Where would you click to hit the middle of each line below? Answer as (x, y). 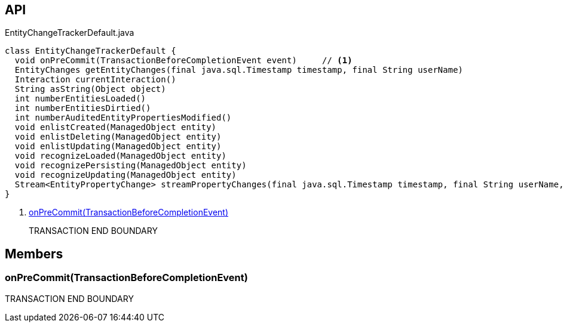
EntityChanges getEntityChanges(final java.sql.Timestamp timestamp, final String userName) (239, 70)
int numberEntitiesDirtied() (83, 108)
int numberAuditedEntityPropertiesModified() (123, 118)
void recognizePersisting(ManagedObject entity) (131, 166)
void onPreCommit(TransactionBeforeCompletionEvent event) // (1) (183, 61)
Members (34, 254)
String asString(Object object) (90, 89)
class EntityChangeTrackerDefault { (91, 51)
